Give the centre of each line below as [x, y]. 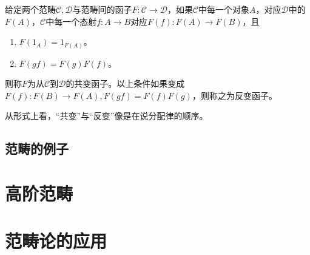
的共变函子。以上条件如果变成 [125, 83]
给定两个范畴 [30, 9]
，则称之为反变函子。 [234, 95]
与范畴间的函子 [102, 9]
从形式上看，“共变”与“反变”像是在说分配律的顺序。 [106, 116]
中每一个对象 [224, 9]
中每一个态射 [71, 21]
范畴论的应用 [56, 241]
